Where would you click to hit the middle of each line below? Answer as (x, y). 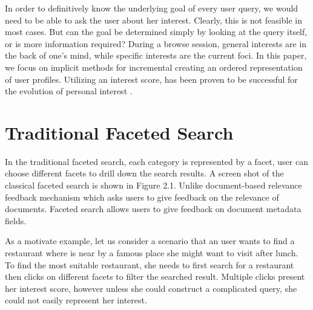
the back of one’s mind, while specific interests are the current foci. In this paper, (156, 55)
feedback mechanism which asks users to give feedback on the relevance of (142, 197)
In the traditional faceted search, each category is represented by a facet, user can (156, 161)
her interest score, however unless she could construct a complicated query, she (151, 288)
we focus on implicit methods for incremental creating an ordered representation (154, 67)
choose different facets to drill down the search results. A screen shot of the (144, 173)
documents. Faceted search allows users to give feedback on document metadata (153, 209)
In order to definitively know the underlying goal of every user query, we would (152, 8)
